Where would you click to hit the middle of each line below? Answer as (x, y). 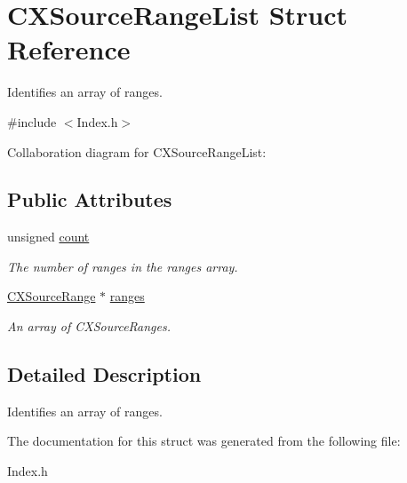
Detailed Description (104, 374)
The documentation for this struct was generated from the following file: (204, 441)
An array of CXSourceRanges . (89, 326)
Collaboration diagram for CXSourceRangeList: (137, 151)
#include (32, 121)
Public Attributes (90, 199)
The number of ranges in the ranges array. (123, 266)
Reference (69, 49)
